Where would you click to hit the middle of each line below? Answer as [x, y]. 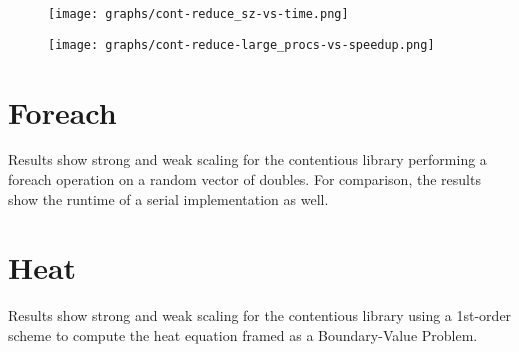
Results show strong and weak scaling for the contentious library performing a [247, 159]
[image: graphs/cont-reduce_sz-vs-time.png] [198, 14]
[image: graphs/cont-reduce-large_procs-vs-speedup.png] [241, 44]
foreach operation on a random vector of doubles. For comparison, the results [244, 179]
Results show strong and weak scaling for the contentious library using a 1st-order [260, 315]
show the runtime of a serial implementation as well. [168, 198]
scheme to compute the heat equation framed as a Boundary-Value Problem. [243, 334]
